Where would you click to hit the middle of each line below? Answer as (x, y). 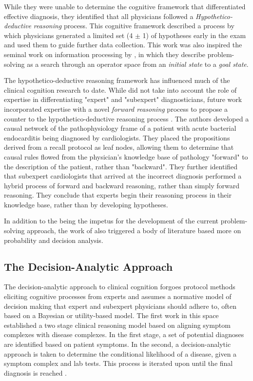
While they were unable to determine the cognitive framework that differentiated (125, 6)
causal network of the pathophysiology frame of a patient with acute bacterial (120, 128)
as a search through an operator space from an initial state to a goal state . (138, 64)
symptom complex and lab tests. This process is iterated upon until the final (118, 363)
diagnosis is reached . (35, 372)
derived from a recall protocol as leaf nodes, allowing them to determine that (119, 147)
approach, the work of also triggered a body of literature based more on (134, 231)
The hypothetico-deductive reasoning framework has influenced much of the (117, 80)
